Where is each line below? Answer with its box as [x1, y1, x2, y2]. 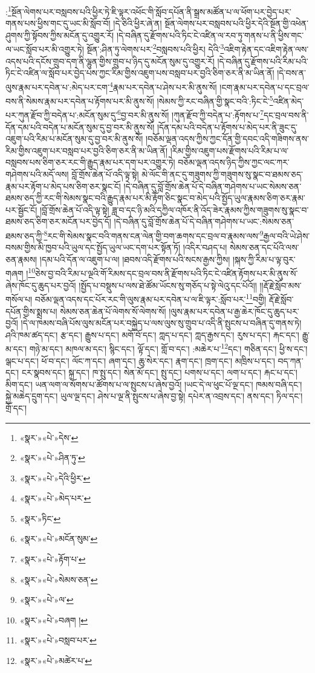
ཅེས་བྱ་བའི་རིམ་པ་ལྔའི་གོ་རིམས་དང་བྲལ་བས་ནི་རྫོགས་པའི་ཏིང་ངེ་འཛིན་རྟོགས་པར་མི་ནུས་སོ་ [34, 267, 298, 280]
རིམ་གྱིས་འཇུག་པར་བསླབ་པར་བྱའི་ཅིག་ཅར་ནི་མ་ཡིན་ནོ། [5, 144, 168, 156]
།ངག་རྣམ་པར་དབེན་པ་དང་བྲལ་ [219, 80, 310, 93]
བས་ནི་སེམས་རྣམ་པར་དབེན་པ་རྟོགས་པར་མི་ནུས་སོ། [5, 94, 154, 107]
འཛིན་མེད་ [273, 94, 304, 107]
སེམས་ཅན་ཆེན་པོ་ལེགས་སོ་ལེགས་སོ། [60, 304, 166, 317]
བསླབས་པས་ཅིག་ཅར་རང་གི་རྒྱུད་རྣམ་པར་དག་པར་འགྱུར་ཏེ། [5, 156, 175, 169]
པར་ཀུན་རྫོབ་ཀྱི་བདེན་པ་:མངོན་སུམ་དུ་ [5, 109, 117, 121]
